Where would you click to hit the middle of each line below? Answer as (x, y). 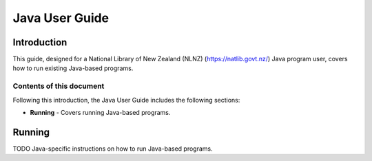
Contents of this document (59, 86)
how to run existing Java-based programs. (73, 68)
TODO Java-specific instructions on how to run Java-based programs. (113, 149)
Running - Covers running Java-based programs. (100, 112)
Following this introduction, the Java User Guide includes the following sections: (126, 100)
